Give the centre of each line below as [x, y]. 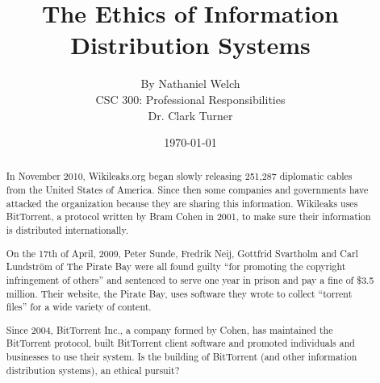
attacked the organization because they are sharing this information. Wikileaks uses [182, 203]
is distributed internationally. [67, 230]
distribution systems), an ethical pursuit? [93, 370]
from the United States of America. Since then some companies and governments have [187, 190]
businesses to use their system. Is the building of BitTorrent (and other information [182, 357]
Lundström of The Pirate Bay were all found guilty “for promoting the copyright [176, 266]
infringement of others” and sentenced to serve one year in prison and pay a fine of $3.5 [190, 279]
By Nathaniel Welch [190, 83]
